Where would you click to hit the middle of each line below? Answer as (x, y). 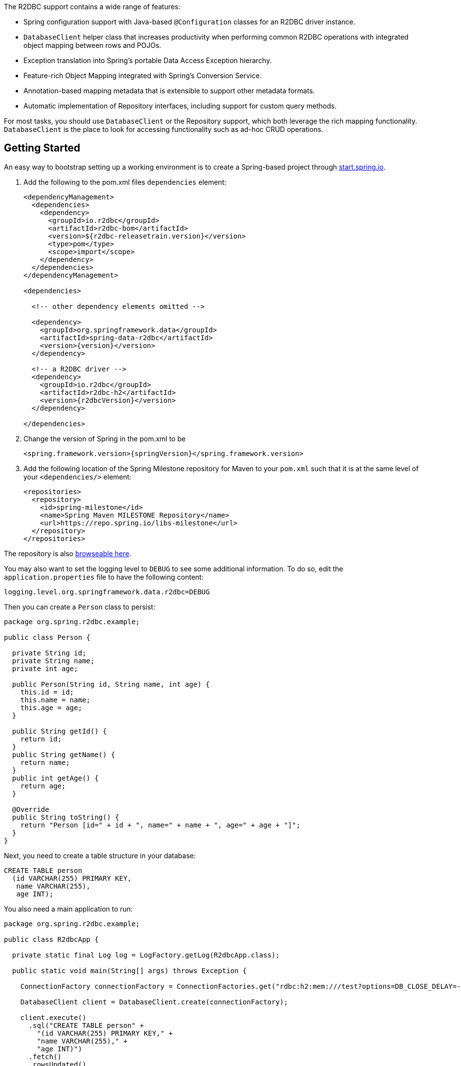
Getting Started (42, 148)
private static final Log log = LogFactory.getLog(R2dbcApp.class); (146, 955)
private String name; (53, 661)
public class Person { (47, 637)
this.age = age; (51, 707)
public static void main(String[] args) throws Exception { (129, 970)
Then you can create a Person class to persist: (80, 607)
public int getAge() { (55, 778)
